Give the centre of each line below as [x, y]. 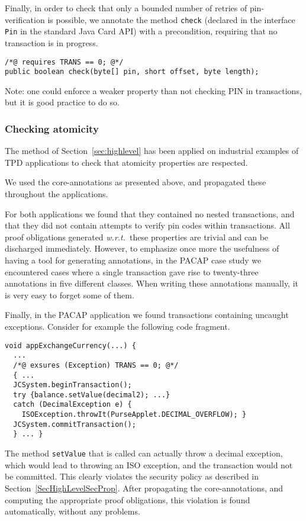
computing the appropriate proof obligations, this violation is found [128, 499]
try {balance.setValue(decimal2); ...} [92, 395]
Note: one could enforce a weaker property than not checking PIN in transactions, [153, 90]
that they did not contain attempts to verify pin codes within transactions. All [147, 225]
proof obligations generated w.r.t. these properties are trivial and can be [137, 237]
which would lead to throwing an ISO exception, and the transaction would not [149, 464]
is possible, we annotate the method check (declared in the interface [171, 19]
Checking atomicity [52, 128]
